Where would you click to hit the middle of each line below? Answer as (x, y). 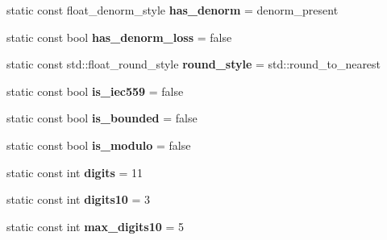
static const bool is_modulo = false (99, 145)
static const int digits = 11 (75, 172)
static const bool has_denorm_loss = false (119, 37)
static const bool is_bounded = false (102, 118)
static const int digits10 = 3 (79, 199)
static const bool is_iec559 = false (95, 91)
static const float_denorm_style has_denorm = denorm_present (173, 10)
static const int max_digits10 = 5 (95, 226)
